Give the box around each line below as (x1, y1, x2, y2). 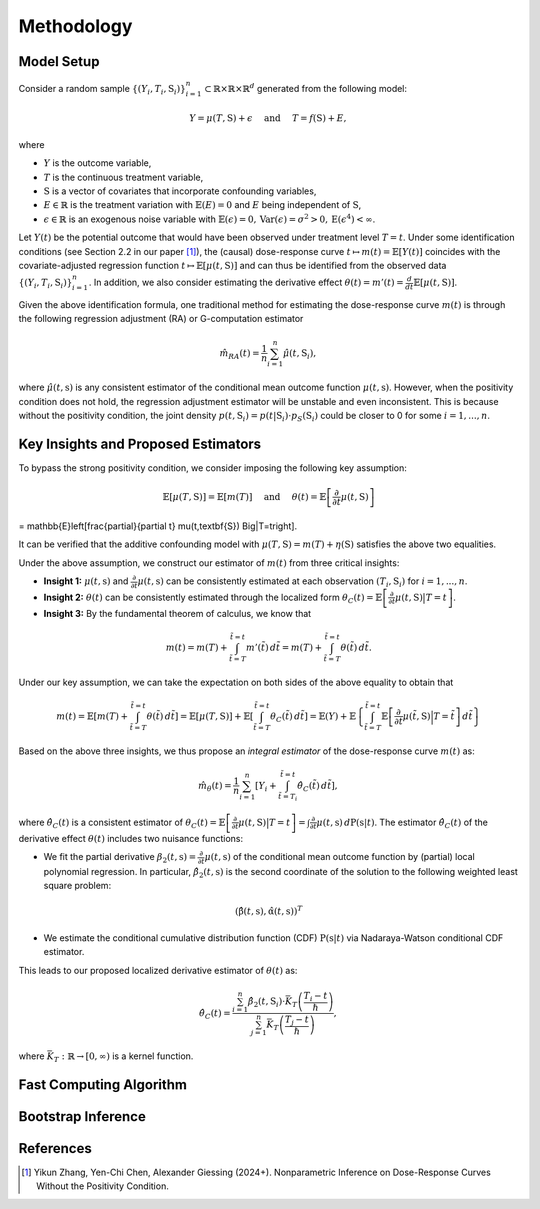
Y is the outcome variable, (43, 157, 152, 169)
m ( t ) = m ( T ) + (165, 641, 228, 653)
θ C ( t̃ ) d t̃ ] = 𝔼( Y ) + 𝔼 (270, 710, 357, 724)
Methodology (18, 15, 133, 37)
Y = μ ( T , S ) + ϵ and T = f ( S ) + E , (188, 113, 347, 124)
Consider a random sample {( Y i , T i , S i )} (18, 82, 187, 97)
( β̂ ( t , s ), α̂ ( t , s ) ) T (235, 904, 303, 917)
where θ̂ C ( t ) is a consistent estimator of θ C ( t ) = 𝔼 (18, 816, 226, 830)
